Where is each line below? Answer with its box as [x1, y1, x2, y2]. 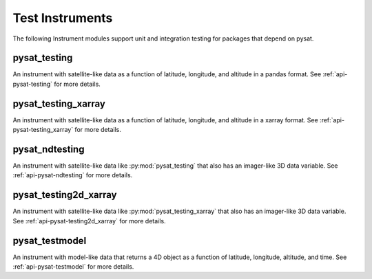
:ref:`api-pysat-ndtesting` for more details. [12, 171, 133, 179]
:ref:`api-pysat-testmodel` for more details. [12, 263, 134, 271]
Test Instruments [12, 10, 113, 25]
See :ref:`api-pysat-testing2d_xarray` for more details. [12, 216, 166, 225]
